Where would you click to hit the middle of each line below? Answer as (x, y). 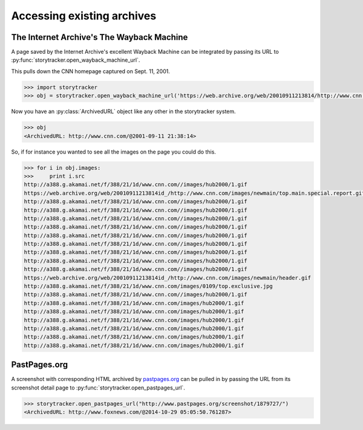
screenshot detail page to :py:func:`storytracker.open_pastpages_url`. (98, 388)
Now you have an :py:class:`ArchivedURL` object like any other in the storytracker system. (123, 111)
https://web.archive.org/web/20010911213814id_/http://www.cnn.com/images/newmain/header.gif (168, 278)
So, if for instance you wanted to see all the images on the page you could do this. (113, 152)
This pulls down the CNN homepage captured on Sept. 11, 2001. (91, 71)
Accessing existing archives (84, 16)
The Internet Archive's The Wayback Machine (100, 37)
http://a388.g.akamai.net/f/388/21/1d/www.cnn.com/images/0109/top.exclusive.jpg (149, 286)
